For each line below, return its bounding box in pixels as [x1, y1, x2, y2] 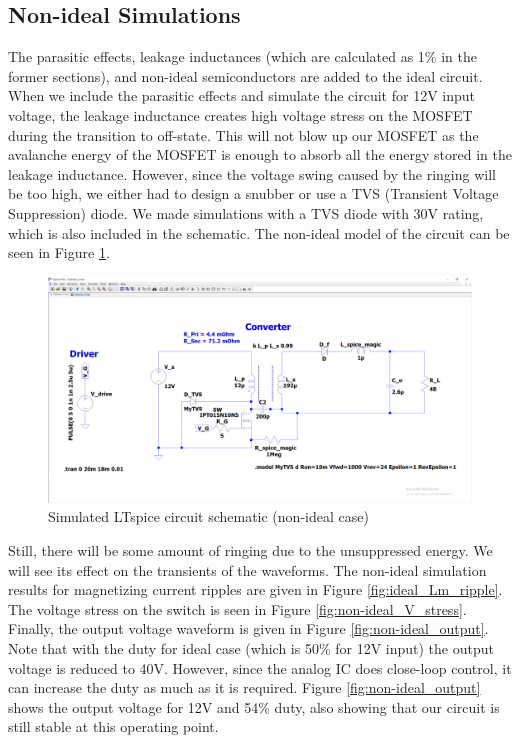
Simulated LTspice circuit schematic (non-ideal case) [48, 506, 369, 527]
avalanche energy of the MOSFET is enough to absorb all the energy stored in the [8, 144, 512, 165]
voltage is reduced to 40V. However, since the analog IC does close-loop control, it [8, 657, 512, 678]
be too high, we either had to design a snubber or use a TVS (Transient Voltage [8, 183, 499, 204]
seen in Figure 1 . [8, 242, 110, 263]
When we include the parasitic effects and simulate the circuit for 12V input [8, 85, 475, 106]
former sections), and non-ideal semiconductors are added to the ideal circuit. [8, 65, 483, 86]
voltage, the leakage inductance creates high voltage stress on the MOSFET [8, 104, 473, 125]
